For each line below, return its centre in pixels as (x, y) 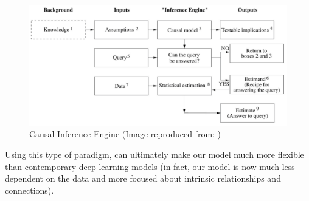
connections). (30, 190)
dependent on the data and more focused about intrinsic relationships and (143, 178)
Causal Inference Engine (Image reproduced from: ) (125, 134)
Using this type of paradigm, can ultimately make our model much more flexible (154, 154)
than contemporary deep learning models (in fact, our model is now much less (150, 166)
